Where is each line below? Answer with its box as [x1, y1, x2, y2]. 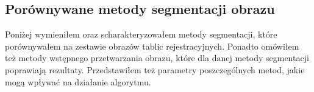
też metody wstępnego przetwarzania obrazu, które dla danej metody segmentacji [5, 51, 309, 64]
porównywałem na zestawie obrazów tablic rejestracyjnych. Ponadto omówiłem [5, 39, 299, 52]
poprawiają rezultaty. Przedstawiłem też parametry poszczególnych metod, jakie [5, 63, 305, 76]
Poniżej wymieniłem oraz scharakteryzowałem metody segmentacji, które [5, 28, 277, 41]
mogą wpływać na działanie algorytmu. [5, 75, 151, 88]
